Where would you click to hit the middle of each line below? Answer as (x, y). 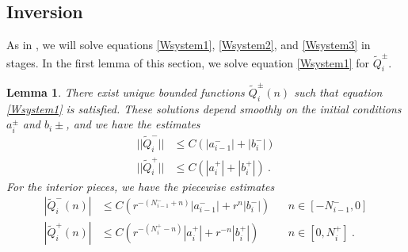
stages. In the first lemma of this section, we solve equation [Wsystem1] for (188, 62)
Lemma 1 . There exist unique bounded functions (126, 92)
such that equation (338, 92)
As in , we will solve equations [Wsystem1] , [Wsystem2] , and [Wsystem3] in (189, 45)
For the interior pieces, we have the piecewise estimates (141, 186)
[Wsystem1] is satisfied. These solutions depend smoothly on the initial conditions (204, 108)
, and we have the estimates (133, 124)
